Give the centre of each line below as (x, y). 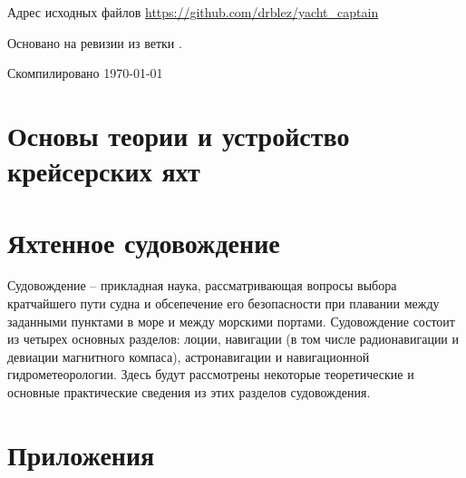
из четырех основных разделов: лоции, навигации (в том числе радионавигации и (233, 339)
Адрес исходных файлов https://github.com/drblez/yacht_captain (193, 12)
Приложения (81, 454)
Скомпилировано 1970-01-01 (85, 73)
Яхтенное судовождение (144, 242)
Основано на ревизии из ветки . (95, 42)
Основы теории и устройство (179, 135)
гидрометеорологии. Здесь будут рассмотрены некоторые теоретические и (211, 374)
